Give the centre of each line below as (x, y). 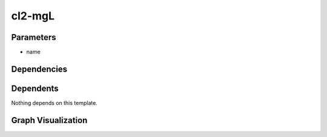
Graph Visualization (49, 120)
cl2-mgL (33, 16)
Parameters (34, 37)
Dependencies (39, 69)
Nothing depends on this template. (54, 102)
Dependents (35, 88)
